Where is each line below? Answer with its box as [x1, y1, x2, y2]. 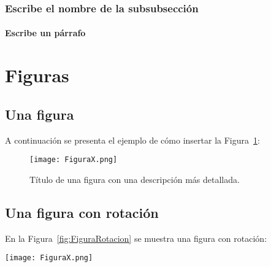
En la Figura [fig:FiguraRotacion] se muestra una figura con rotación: [5, 231, 267, 244]
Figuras [5, 63, 69, 88]
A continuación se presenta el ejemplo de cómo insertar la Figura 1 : [5, 133, 260, 146]
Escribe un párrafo [5, 26, 86, 39]
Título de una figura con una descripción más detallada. [29, 172, 240, 185]
